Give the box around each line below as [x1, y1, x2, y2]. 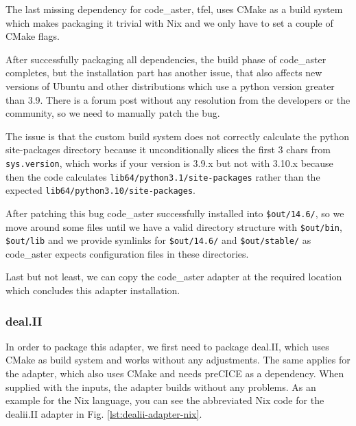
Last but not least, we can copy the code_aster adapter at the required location [5, 269, 342, 284]
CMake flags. [5, 29, 60, 43]
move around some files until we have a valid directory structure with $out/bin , [5, 219, 342, 234]
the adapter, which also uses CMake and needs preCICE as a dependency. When [5, 366, 344, 381]
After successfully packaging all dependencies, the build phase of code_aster [5, 52, 327, 66]
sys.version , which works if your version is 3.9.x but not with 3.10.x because [5, 155, 333, 170]
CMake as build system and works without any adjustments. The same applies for [5, 352, 351, 367]
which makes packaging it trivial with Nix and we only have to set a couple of [5, 15, 333, 30]
